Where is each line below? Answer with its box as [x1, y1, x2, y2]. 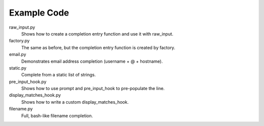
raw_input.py [9, 24, 35, 30]
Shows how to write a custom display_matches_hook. [21, 99, 129, 105]
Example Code [9, 7, 69, 18]
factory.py [9, 38, 30, 44]
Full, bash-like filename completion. [21, 112, 93, 119]
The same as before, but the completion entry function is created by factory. [21, 44, 176, 51]
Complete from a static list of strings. [21, 72, 96, 78]
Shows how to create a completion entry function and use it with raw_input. [21, 31, 174, 36]
